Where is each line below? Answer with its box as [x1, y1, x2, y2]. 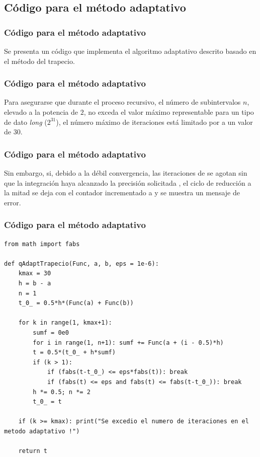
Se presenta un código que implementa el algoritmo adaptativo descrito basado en [4, 46, 256, 56]
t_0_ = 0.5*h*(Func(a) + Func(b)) [18, 299, 134, 307]
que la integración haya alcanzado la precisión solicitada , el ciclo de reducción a [4, 177, 251, 188]
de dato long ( [4, 116, 47, 127]
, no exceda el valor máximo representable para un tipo [83, 107, 254, 117]
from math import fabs [4, 240, 80, 248]
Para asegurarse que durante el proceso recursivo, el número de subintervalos [4, 97, 241, 107]
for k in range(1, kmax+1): [18, 319, 112, 327]
